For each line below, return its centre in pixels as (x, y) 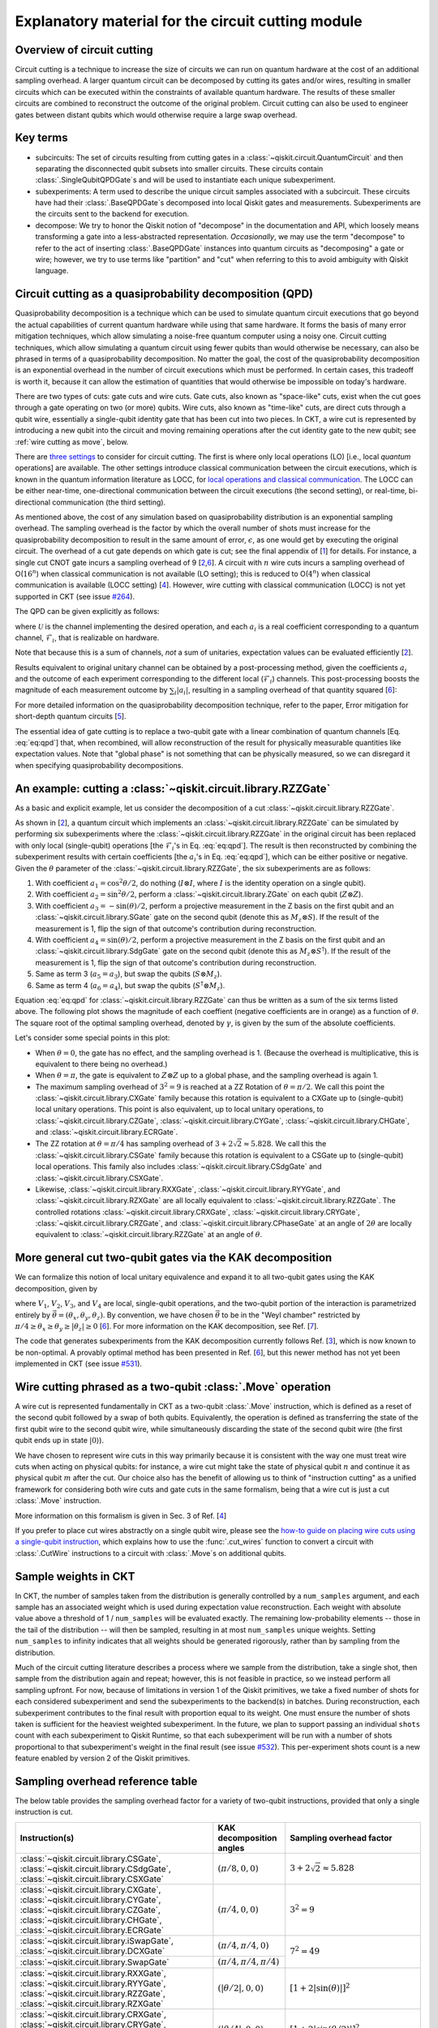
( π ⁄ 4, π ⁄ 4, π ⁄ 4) (249, 1961)
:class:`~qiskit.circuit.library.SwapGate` (94, 1961)
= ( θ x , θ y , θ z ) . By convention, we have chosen (136, 1316)
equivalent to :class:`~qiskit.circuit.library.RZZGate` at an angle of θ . (149, 1235)
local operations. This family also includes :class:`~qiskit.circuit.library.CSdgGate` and (178, 1167)
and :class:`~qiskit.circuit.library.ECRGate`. (107, 1132)
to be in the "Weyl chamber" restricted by (291, 1315)
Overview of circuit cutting (84, 50)
